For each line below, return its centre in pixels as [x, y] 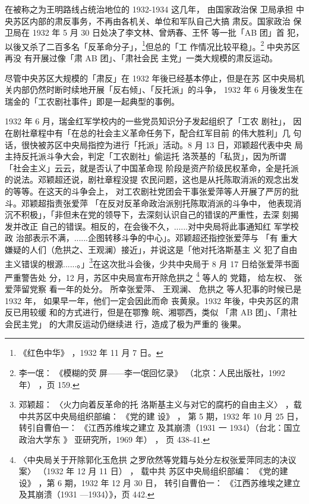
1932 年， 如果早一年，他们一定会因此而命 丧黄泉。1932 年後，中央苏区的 [148, 300]
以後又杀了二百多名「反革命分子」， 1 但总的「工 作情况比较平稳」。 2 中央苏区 [153, 45]
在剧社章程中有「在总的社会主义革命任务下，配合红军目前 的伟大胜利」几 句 [153, 133]
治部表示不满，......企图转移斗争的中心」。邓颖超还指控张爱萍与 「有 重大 [157, 238]
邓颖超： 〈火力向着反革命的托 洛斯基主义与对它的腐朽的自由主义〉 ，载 [160, 404]
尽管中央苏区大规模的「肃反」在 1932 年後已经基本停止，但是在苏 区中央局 [150, 78]
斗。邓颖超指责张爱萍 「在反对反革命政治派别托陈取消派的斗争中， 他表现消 [153, 203]
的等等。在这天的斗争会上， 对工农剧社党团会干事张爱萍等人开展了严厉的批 [152, 191]
